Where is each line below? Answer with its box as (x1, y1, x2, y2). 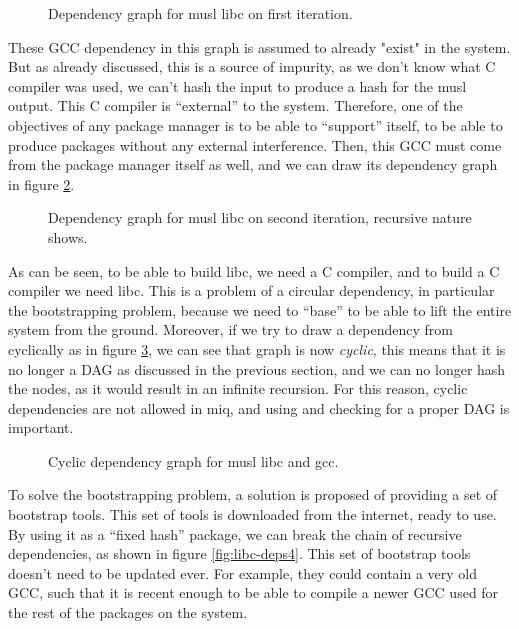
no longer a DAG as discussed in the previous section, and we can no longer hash (8, 358, 506, 379)
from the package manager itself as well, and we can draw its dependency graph (8, 154, 498, 175)
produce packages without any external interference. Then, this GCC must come (8, 134, 502, 155)
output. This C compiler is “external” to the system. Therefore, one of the (8, 95, 463, 116)
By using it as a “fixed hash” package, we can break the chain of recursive (8, 523, 462, 544)
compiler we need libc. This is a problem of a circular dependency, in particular (8, 280, 495, 301)
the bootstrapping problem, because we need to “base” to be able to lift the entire (8, 299, 512, 320)
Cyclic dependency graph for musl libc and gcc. (48, 450, 339, 471)
